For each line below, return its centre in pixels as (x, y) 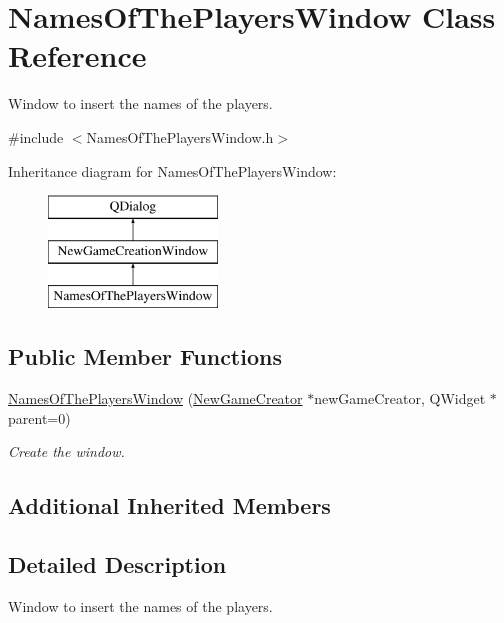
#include (36, 136)
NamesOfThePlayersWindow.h (180, 136)
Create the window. (66, 451)
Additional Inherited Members (169, 505)
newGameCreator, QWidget (400, 398)
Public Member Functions (145, 356)
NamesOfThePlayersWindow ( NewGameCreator (155, 398)
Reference (77, 55)
